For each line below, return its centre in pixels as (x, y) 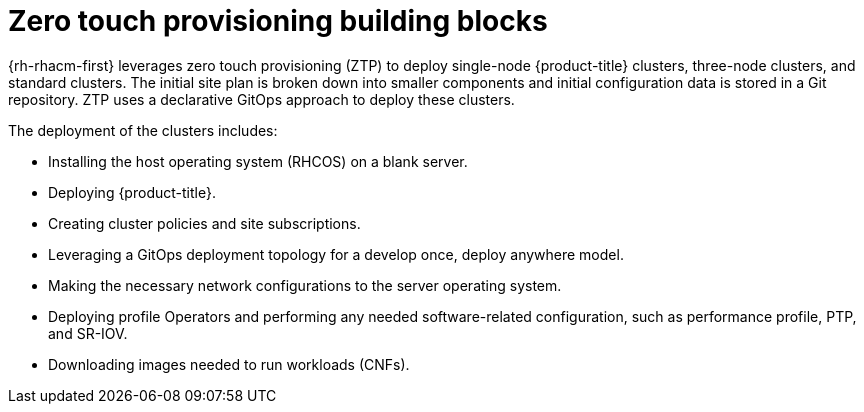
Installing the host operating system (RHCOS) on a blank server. (258, 161)
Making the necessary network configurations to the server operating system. (305, 285)
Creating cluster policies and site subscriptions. (204, 223)
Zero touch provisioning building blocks (278, 21)
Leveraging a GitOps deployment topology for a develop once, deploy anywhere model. (336, 254)
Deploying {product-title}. (132, 192)
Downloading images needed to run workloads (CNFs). (229, 364)
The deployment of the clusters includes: (143, 130)
